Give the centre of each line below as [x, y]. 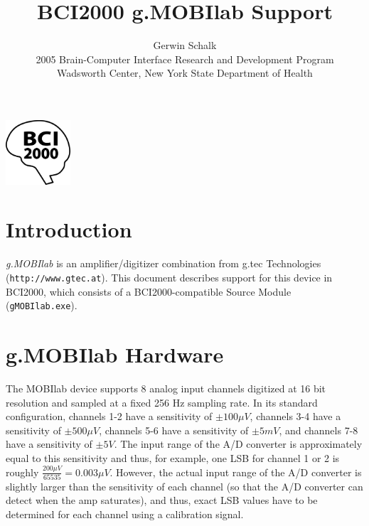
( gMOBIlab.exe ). [42, 305]
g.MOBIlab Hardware [115, 354]
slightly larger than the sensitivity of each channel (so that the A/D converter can [184, 486]
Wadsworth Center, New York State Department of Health [185, 73]
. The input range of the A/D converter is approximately [238, 444]
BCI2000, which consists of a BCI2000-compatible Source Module [149, 291]
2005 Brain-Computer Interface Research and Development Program [185, 59]
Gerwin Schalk [185, 45]
